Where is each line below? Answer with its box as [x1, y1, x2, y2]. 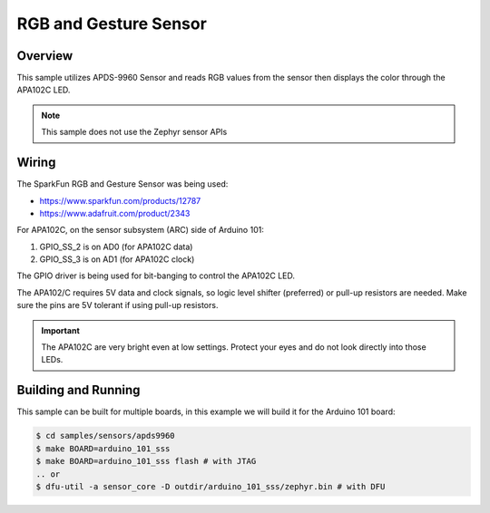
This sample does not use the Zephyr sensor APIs [41, 127, 228, 138]
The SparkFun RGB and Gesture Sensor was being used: [16, 179, 229, 189]
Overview [16, 48, 73, 63]
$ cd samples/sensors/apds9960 [35, 431, 176, 441]
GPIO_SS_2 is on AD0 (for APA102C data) [39, 241, 193, 252]
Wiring [16, 155, 56, 170]
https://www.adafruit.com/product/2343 [39, 208, 191, 218]
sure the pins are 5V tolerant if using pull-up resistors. [16, 300, 219, 311]
